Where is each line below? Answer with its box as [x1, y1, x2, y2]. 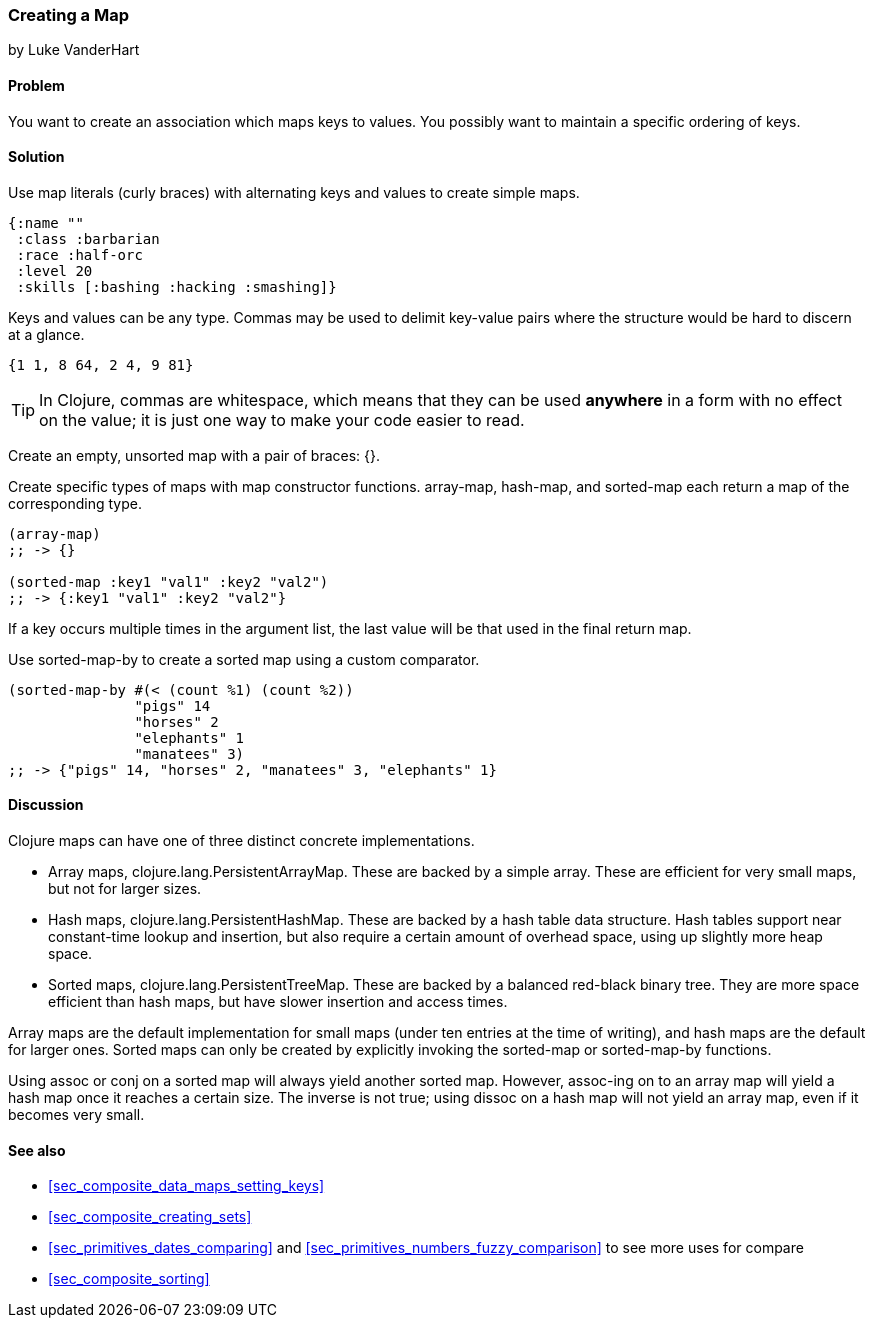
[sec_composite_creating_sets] [48, 1208, 252, 1226]
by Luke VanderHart [8, 41, 140, 59]
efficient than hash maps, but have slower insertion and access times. [48, 993, 508, 1011]
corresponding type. [8, 494, 142, 512]
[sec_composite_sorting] [48, 1270, 210, 1288]
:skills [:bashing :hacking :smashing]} [16, 278, 337, 295]
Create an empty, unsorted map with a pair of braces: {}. [8, 446, 381, 464]
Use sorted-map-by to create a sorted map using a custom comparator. [8, 650, 480, 668]
